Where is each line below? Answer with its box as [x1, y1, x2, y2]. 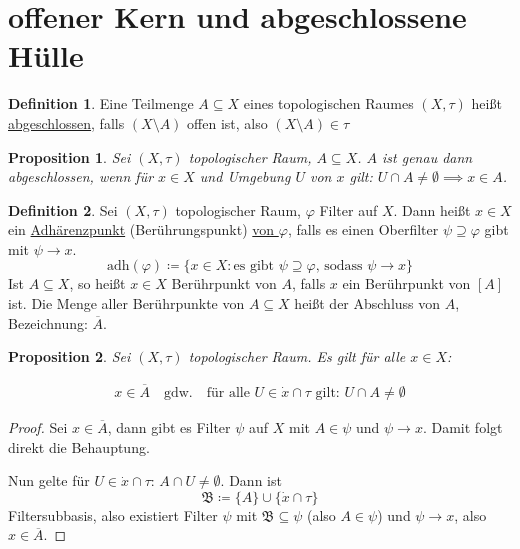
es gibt [233, 259, 275, 274]
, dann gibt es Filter [107, 417, 231, 438]
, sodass [315, 259, 363, 274]
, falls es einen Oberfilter [287, 219, 439, 240]
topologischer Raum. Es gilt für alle [188, 346, 406, 367]
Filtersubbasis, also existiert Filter [8, 504, 218, 525]
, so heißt [69, 273, 126, 294]
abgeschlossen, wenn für [8, 166, 154, 187]
